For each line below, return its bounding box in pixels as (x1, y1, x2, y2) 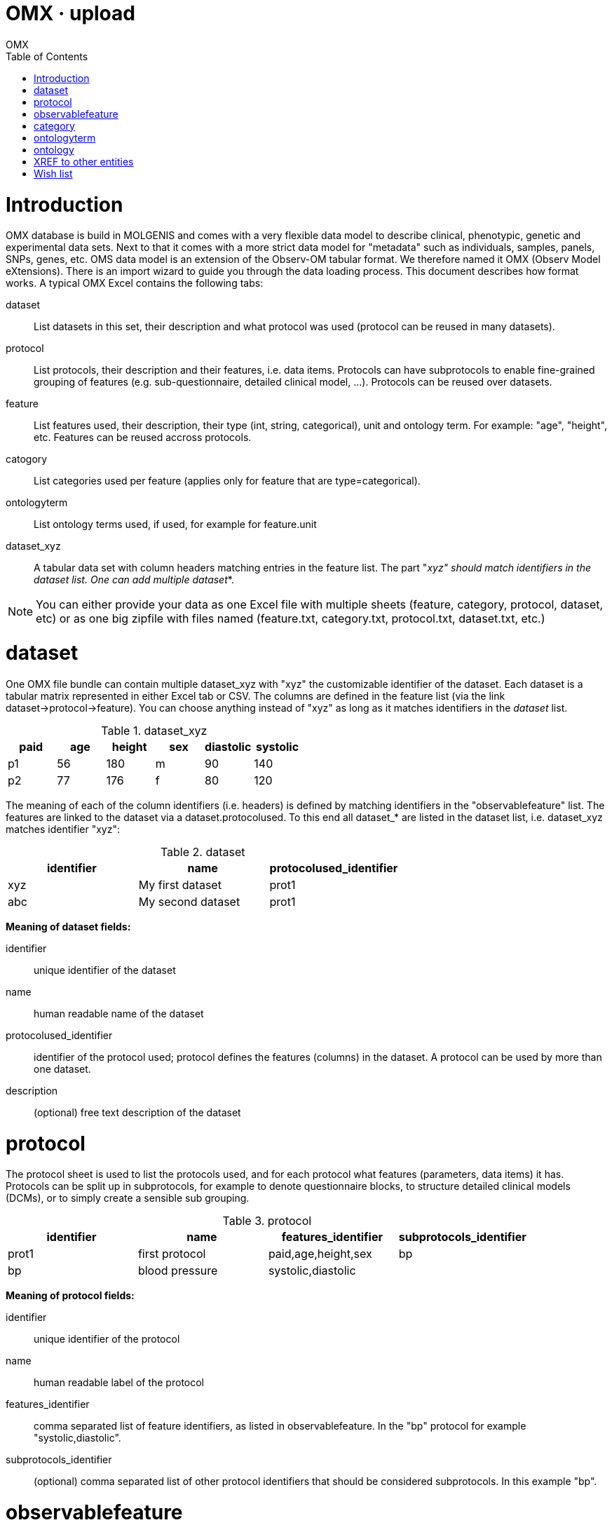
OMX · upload (6, 1, 135, 25)
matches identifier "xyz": (6, 822, 120, 835)
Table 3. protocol (222, 1214, 312, 1228)
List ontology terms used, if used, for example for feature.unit (34, 518, 317, 531)
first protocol (137, 1247, 206, 1261)
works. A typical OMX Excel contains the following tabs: (6, 277, 264, 290)
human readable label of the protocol (34, 1376, 204, 1389)
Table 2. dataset (160, 844, 245, 859)
